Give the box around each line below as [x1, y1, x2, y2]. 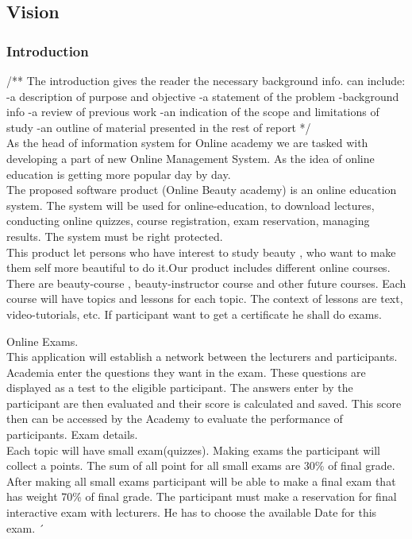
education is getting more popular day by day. [6, 165, 231, 182]
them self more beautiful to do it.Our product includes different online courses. [6, 259, 391, 276]
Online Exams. [6, 332, 79, 349]
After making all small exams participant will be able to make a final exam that [6, 472, 396, 489]
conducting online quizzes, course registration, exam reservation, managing [6, 212, 370, 229]
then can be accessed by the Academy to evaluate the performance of [6, 410, 343, 427]
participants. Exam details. [6, 426, 138, 443]
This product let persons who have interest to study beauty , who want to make [6, 243, 396, 260]
